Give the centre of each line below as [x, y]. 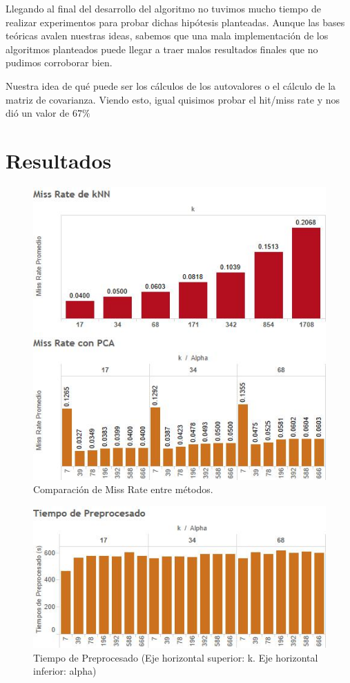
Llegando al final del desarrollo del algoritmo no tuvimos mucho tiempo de [164, 8]
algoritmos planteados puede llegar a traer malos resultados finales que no [162, 49]
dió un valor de [38, 113]
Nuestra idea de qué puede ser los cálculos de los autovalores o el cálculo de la [171, 85]
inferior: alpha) [65, 671]
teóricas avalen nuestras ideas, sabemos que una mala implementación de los [167, 36]
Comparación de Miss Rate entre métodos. [123, 489]
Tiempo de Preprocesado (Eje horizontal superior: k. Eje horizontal [176, 657]
